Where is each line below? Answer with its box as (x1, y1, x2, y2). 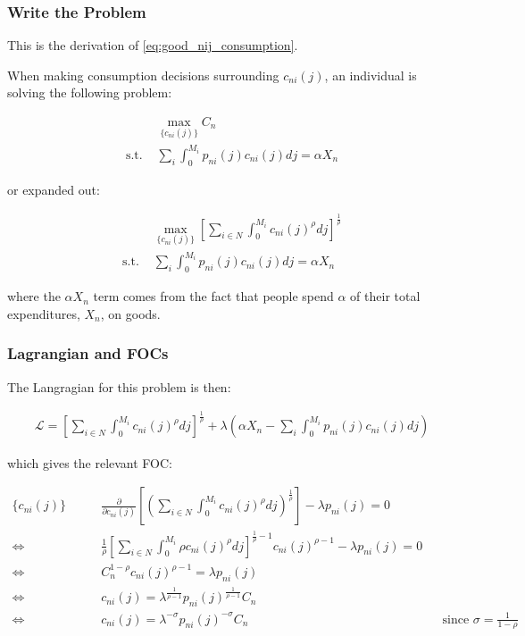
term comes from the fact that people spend (93, 287, 334, 305)
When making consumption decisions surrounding (7, 65, 279, 84)
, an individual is (324, 65, 417, 84)
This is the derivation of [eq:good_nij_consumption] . (7, 36, 298, 54)
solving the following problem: (7, 83, 172, 102)
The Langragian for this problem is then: (7, 377, 231, 396)
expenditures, (7, 304, 80, 322)
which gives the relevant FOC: (7, 453, 173, 472)
